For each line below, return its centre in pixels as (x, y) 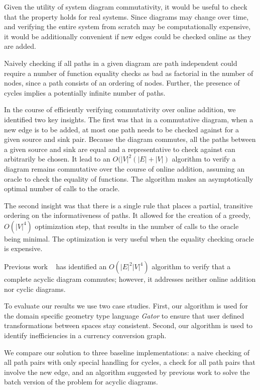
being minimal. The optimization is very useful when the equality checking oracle (129, 238)
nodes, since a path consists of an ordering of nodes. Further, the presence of (122, 83)
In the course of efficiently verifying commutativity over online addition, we (120, 109)
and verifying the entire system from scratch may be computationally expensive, (127, 26)
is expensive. (23, 248)
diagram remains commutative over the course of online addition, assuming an (124, 168)
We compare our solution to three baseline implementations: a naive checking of (127, 352)
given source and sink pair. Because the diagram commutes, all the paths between (130, 139)
